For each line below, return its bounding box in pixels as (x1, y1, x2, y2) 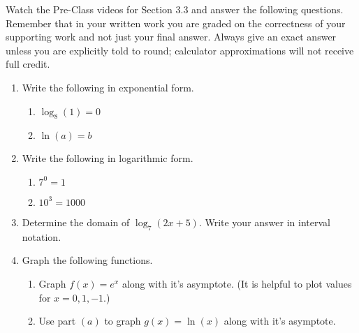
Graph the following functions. (22, 253, 153, 267)
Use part (38, 313, 76, 328)
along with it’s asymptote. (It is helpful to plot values (122, 276, 352, 290)
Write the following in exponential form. (22, 80, 194, 94)
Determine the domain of (22, 214, 130, 229)
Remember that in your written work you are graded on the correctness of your (6, 15, 346, 30)
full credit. (6, 57, 50, 71)
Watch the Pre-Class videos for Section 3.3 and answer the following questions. (6, 2, 344, 16)
